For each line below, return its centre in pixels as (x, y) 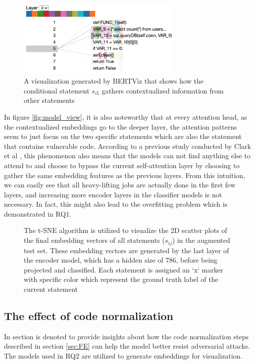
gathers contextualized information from (163, 90)
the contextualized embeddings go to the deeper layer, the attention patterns (121, 126)
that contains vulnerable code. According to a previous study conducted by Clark (127, 146)
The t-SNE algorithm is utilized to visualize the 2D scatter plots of (126, 230)
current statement (51, 289)
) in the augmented (201, 240)
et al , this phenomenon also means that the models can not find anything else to (127, 156)
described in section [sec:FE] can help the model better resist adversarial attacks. (127, 346)
